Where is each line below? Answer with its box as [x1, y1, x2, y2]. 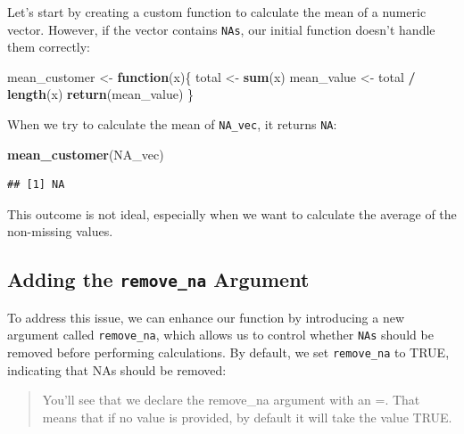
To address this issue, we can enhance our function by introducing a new [7, 307, 405, 326]
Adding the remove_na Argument [7, 266, 310, 293]
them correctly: [7, 37, 91, 56]
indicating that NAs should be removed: [7, 360, 227, 379]
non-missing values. [7, 222, 113, 241]
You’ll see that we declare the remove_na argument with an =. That [42, 390, 420, 409]
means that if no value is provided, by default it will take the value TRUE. [42, 407, 452, 426]
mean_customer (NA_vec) [7, 144, 164, 163]
